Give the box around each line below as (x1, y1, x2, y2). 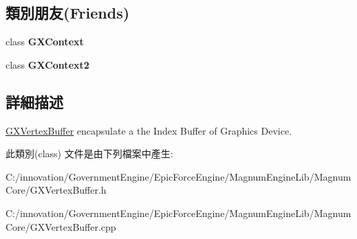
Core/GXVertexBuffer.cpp (6, 219, 116, 234)
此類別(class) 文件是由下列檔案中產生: (6, 146, 173, 161)
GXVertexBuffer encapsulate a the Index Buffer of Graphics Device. (6, 123, 292, 137)
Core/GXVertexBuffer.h (6, 183, 107, 197)
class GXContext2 (6, 57, 89, 71)
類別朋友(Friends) (6, 2, 130, 23)
